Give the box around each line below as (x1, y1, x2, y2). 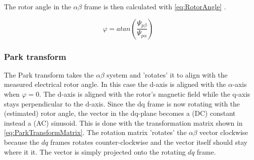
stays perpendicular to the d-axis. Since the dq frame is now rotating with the (4, 98, 240, 108)
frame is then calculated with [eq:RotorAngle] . (84, 1, 226, 11)
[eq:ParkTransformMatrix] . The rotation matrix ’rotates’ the (4, 127, 187, 137)
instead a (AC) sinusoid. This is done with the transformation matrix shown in (4, 117, 243, 128)
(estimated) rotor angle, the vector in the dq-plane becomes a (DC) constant (4, 108, 236, 118)
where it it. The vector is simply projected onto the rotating (4, 146, 186, 157)
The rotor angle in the (4, 1, 72, 11)
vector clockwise (199, 127, 248, 137)
